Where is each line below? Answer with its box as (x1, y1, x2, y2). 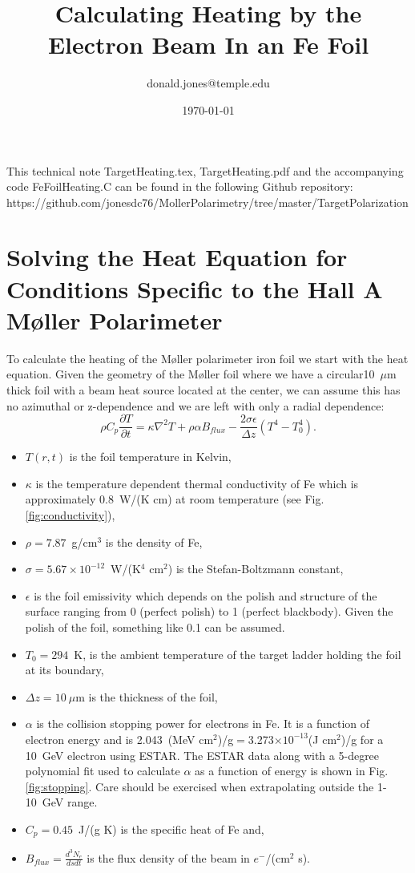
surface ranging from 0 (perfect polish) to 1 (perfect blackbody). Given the (25, 603, 393, 620)
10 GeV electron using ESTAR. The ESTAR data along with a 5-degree (25, 746, 380, 763)
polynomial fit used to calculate (25, 762, 180, 779)
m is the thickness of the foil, (75, 688, 218, 705)
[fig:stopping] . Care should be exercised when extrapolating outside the (25, 778, 374, 794)
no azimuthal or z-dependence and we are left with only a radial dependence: (6, 397, 385, 414)
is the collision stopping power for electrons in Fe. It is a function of (36, 715, 370, 732)
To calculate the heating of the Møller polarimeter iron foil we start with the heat (6, 350, 409, 366)
